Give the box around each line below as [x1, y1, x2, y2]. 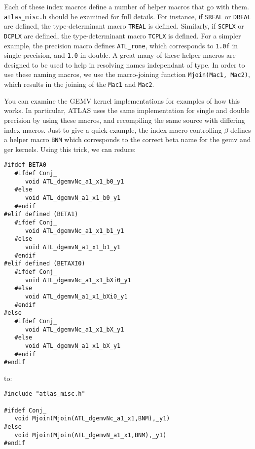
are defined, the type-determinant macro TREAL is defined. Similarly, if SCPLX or [4, 21, 244, 31]
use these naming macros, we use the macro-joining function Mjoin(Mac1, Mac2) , [4, 69, 250, 79]
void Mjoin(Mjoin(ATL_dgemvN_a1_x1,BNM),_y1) [14, 431, 167, 439]
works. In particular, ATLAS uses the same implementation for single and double [4, 105, 250, 115]
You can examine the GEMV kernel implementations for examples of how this [4, 95, 240, 106]
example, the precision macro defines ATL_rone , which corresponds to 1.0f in [4, 40, 238, 50]
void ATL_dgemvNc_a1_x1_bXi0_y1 [25, 276, 131, 284]
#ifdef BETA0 [4, 161, 46, 169]
